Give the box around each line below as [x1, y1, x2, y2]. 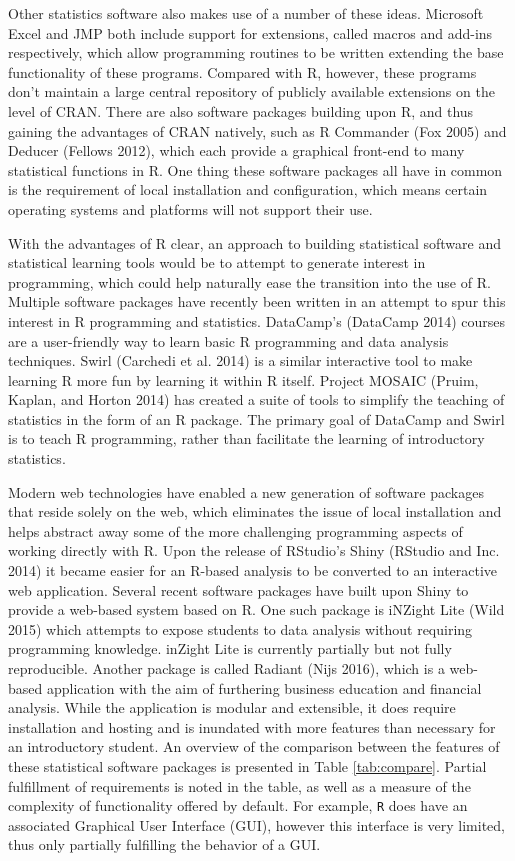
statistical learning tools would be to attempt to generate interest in [8, 252, 426, 273]
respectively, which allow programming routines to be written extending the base [8, 42, 504, 63]
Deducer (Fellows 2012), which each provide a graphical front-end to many [8, 140, 465, 161]
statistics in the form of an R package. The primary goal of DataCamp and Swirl [8, 408, 505, 429]
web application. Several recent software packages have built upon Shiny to [8, 579, 469, 600]
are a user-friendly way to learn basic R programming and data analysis [8, 330, 449, 351]
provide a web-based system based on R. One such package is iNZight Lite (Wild [8, 599, 505, 620]
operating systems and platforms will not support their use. [8, 198, 373, 219]
